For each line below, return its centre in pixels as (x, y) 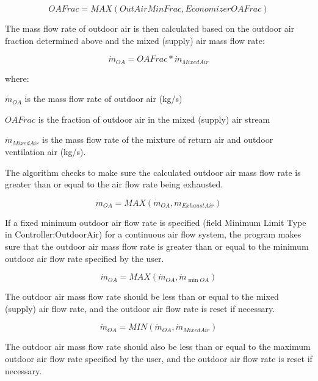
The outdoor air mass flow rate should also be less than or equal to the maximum (158, 347)
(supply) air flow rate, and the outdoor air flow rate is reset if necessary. (140, 308)
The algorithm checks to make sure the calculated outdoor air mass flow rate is (153, 172)
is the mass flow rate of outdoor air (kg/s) (103, 99)
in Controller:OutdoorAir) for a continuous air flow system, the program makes (153, 234)
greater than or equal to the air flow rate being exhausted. (114, 184)
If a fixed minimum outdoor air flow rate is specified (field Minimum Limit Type (156, 222)
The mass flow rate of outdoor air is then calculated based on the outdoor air (150, 28)
